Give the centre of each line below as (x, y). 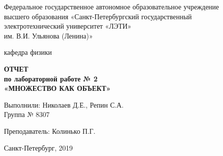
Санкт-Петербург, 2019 (38, 147)
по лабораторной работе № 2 (51, 78)
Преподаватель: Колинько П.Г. (50, 131)
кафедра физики (28, 52)
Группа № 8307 (27, 114)
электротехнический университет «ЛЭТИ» (68, 26)
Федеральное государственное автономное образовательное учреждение (111, 6)
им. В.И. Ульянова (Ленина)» (48, 35)
